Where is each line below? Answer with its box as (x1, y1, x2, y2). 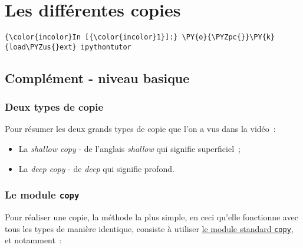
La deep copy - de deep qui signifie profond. (18, 162, 174, 174)
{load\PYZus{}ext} (5, 42, 77, 51)
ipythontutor (80, 42, 131, 51)
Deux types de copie (5, 100, 104, 114)
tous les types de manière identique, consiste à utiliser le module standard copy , (5, 222, 294, 234)
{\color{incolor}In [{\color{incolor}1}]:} (5, 33, 178, 42)
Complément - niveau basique (5, 68, 190, 87)
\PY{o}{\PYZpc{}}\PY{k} (182, 33, 275, 42)
